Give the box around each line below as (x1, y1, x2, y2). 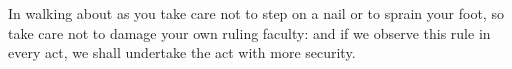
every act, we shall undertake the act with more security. (8, 42, 356, 63)
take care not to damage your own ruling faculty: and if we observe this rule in (8, 22, 491, 43)
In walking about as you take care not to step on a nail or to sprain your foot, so (8, 3, 504, 23)
